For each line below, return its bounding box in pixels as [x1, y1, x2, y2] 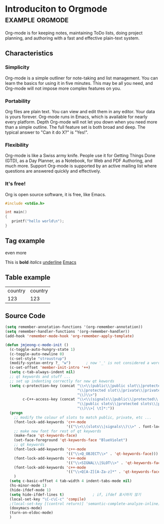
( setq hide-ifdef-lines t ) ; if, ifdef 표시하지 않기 [9, 492, 142, 497]
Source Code [5, 311, 45, 320]
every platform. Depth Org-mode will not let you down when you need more [5, 119, 158, 125]
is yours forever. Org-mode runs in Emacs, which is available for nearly [5, 114, 148, 120]
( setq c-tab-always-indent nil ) [9, 370, 76, 375]
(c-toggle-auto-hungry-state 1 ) [9, 347, 76, 352]
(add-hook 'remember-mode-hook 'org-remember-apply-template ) [5, 334, 134, 339]
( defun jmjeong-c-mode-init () [5, 343, 69, 347]
